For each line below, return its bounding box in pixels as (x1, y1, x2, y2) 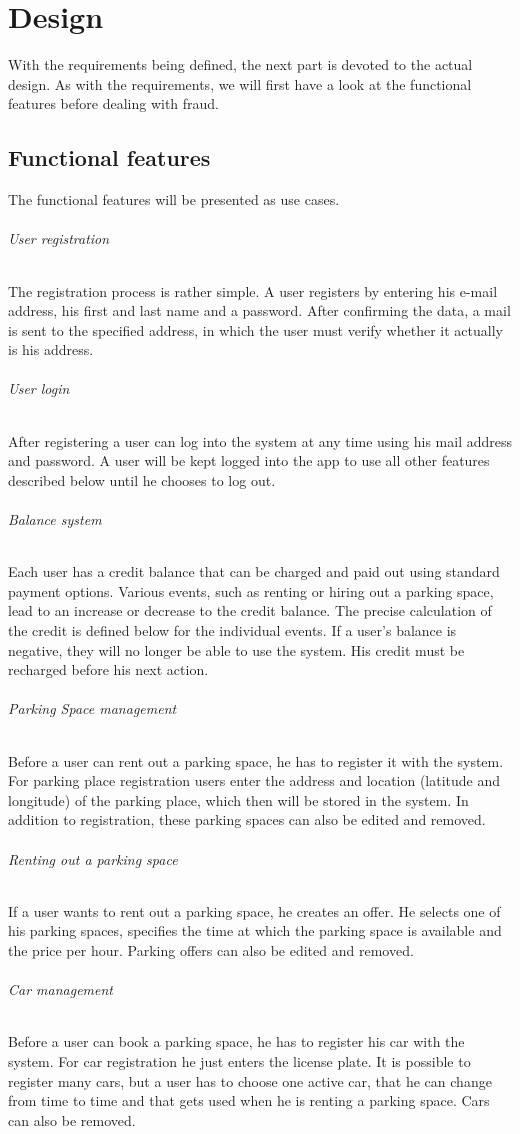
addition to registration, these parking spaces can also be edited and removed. (8, 809, 486, 830)
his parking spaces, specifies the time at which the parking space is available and (8, 920, 502, 941)
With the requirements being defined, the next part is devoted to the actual (8, 54, 473, 75)
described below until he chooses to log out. (8, 469, 276, 490)
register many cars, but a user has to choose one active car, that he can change (8, 1070, 492, 1091)
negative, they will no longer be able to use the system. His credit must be (8, 639, 465, 660)
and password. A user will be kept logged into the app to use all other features (8, 450, 490, 471)
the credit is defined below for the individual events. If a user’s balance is (8, 620, 457, 641)
